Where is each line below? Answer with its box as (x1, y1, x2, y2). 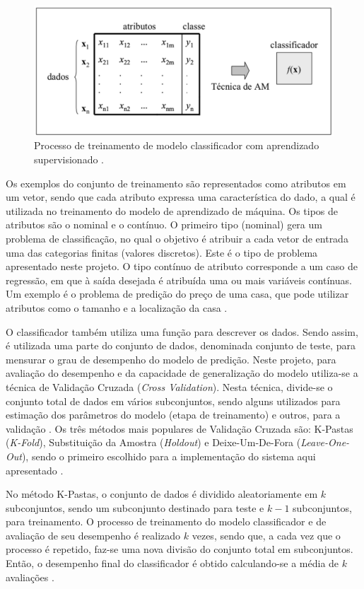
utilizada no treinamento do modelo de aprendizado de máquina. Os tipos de (6, 203, 339, 218)
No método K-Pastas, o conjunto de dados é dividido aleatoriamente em (6, 486, 318, 501)
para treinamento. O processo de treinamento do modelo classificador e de (6, 514, 327, 529)
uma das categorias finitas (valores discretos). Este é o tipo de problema (6, 245, 318, 259)
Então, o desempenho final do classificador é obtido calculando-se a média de (6, 556, 339, 571)
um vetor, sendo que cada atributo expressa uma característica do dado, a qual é (6, 189, 356, 204)
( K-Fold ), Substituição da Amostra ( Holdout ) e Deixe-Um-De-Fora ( (6, 435, 301, 450)
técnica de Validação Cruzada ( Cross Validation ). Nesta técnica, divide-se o (6, 379, 333, 394)
